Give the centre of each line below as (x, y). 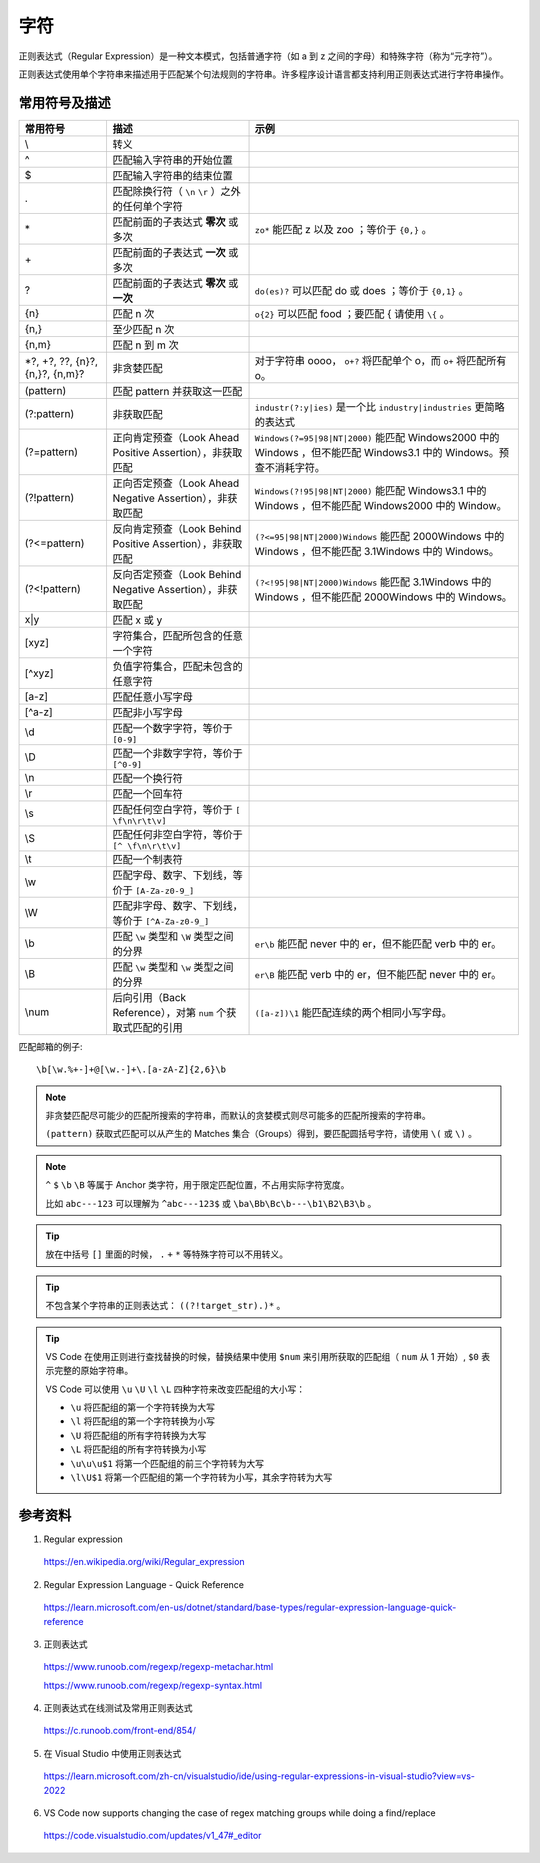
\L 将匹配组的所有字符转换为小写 (138, 1449)
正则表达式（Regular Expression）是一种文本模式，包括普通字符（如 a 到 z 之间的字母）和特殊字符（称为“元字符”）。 (258, 56)
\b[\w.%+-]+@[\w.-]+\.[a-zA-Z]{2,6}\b (131, 1069)
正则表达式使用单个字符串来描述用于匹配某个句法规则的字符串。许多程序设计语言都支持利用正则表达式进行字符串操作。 (263, 74)
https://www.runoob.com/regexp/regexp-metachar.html (158, 1667)
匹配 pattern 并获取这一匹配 (177, 391)
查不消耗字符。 (289, 467)
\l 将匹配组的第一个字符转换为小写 (142, 1421)
